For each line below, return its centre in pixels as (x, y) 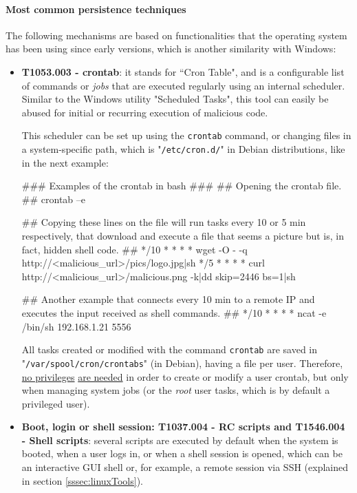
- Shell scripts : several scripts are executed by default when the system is (180, 440)
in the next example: (65, 162)
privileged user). (56, 403)
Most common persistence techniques (96, 9)
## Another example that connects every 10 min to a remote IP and (168, 299)
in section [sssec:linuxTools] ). (82, 480)
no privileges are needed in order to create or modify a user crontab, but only (185, 376)
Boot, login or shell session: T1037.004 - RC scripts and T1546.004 (183, 427)
